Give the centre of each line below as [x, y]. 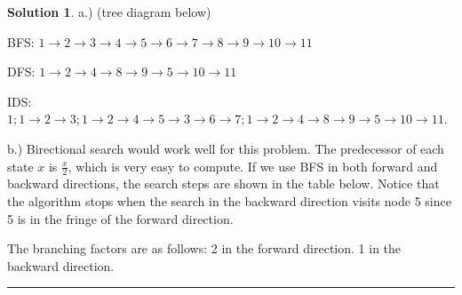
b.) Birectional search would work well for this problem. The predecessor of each [226, 148]
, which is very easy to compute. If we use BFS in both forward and [253, 166]
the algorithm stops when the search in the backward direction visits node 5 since [229, 200]
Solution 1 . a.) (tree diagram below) [109, 12]
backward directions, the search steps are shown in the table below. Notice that [223, 183]
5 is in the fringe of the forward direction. [120, 218]
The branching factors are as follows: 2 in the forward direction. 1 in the [204, 248]
